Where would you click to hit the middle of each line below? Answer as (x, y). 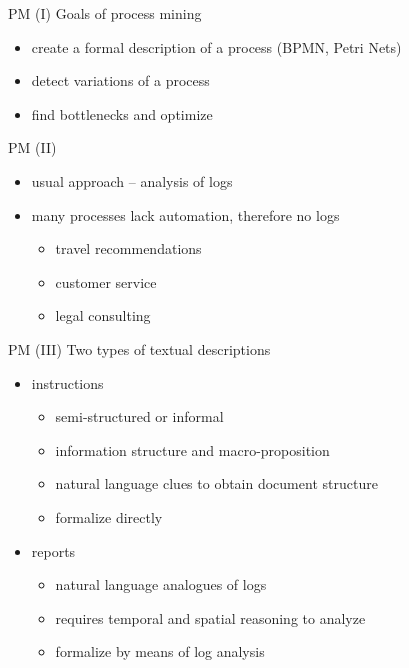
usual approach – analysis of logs (132, 180)
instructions (67, 382)
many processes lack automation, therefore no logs (185, 214)
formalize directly (109, 516)
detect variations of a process (120, 80)
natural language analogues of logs (161, 584)
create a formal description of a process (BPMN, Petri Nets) (216, 46)
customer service (106, 281)
